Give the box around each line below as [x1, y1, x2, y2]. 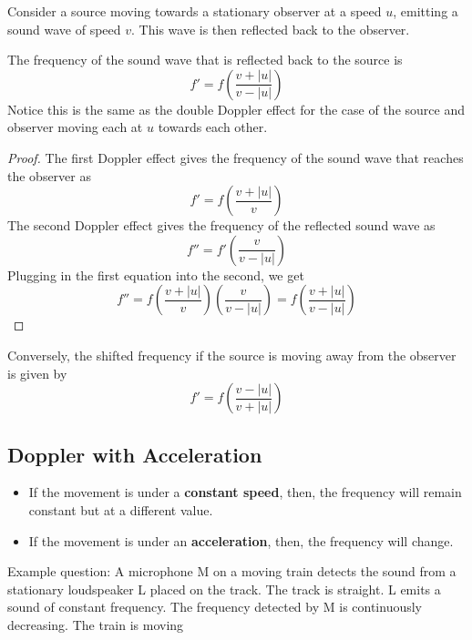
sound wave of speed [7, 19, 121, 38]
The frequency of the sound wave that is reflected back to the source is [7, 50, 403, 69]
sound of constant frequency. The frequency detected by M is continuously [7, 597, 423, 616]
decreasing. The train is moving [7, 615, 184, 634]
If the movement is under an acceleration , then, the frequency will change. [28, 531, 454, 550]
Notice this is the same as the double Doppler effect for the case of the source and [7, 99, 465, 118]
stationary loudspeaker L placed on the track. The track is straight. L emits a [7, 579, 441, 598]
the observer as [7, 166, 91, 185]
